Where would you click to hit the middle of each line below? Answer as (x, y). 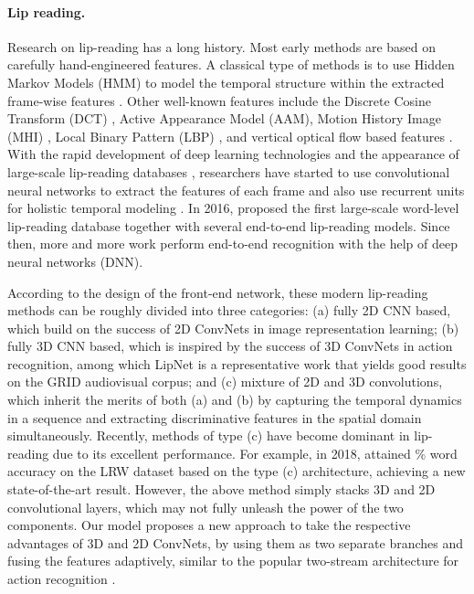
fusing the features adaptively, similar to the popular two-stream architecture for (233, 561)
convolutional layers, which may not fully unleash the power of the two (205, 507)
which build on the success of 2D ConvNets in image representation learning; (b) (233, 328)
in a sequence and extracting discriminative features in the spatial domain (215, 417)
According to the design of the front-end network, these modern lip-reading (218, 292)
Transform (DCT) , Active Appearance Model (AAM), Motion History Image (224, 118)
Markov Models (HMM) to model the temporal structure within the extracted (226, 82)
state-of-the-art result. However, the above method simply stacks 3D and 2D (221, 489)
